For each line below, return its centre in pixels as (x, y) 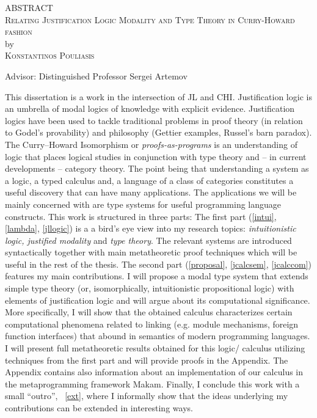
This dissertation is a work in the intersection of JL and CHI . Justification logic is (158, 96)
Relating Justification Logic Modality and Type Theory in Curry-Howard (150, 19)
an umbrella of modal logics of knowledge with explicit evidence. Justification (150, 108)
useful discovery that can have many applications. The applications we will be (151, 192)
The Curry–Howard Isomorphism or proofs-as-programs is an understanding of (151, 144)
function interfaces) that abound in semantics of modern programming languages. (158, 336)
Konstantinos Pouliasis (50, 55)
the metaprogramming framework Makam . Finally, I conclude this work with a (152, 383)
